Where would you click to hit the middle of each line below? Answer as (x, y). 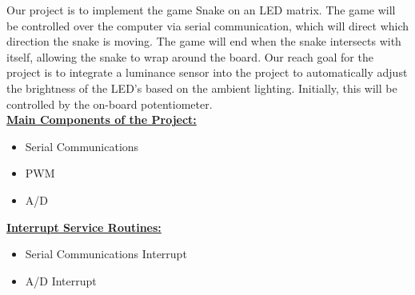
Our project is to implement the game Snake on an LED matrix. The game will (201, 10)
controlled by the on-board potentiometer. (110, 104)
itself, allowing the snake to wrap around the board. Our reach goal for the (190, 56)
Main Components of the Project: (102, 120)
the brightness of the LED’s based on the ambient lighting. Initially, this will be (202, 88)
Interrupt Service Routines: (84, 227)
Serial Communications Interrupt (106, 254)
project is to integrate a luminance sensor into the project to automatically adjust (207, 72)
